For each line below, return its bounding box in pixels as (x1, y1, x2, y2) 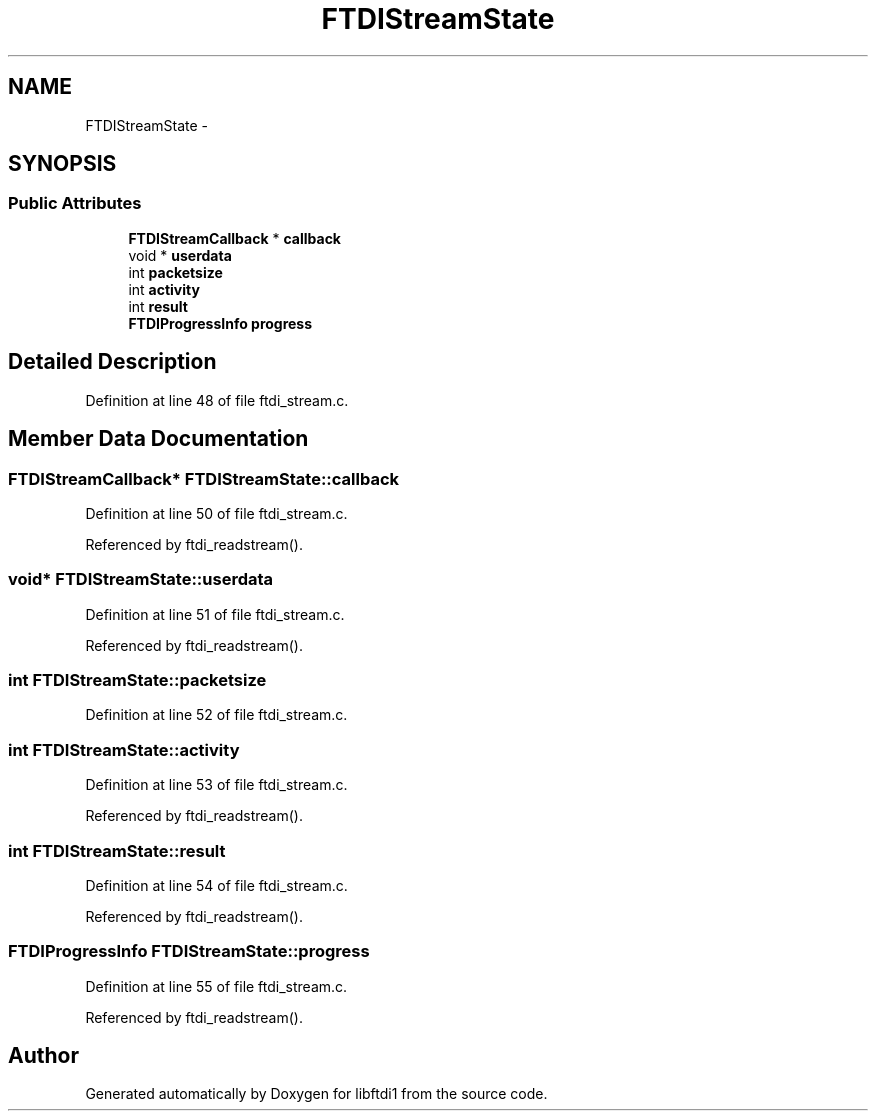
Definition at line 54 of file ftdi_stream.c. (85, 876, 348, 894)
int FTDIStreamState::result (8, 840, 226, 861)
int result (128, 297, 188, 315)
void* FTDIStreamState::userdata (8, 569, 274, 590)
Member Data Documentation (8, 426, 309, 452)
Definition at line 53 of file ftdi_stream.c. (85, 776, 348, 794)
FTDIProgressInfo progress (128, 314, 313, 332)
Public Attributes (8, 193, 142, 214)
